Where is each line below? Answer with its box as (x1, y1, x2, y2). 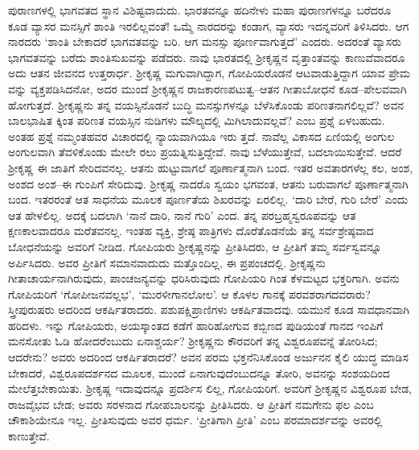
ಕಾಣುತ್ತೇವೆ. (8, 427, 50, 444)
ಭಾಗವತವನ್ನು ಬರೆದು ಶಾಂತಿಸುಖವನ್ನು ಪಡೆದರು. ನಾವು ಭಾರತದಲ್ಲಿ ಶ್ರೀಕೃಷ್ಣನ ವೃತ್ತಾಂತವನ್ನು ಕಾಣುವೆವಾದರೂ (8, 48, 405, 65)
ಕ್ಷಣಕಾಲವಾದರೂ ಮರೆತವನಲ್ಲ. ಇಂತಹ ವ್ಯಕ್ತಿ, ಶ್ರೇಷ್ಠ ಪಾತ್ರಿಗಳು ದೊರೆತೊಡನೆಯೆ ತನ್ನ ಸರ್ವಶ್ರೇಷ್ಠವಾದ (8, 222, 374, 239)
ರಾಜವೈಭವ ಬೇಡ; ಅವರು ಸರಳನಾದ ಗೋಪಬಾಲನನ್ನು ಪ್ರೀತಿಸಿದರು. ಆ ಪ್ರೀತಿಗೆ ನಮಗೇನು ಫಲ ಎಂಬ (8, 395, 374, 412)
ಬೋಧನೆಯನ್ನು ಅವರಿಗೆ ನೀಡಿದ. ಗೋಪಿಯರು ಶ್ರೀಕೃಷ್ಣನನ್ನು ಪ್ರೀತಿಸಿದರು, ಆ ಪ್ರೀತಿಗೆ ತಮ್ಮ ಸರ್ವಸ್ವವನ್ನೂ (8, 237, 382, 254)
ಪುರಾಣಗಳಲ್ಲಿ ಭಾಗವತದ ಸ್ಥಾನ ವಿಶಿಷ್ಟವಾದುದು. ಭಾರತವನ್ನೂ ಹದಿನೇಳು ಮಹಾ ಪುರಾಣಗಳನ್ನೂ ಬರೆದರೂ (8, 2, 392, 18)
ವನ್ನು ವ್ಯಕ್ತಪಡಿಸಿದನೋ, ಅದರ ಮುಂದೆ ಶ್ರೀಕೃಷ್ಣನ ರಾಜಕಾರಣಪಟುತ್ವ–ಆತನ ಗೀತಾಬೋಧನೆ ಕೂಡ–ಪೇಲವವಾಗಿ (8, 80, 407, 97)
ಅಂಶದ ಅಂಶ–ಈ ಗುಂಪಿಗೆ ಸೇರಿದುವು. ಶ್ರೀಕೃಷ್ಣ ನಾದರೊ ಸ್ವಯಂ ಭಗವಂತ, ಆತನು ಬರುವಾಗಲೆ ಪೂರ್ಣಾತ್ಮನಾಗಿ (8, 175, 409, 192)
